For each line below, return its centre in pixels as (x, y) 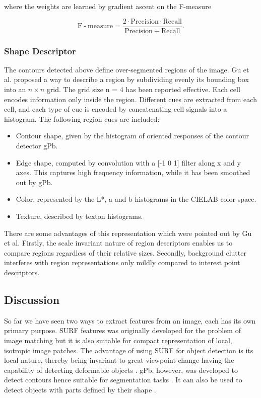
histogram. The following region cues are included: (82, 118)
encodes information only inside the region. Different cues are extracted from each (130, 99)
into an (15, 89)
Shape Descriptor (40, 51)
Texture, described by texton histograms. (79, 216)
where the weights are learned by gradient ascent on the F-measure (108, 6)
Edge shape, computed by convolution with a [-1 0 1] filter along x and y (128, 162)
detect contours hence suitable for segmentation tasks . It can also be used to (123, 380)
